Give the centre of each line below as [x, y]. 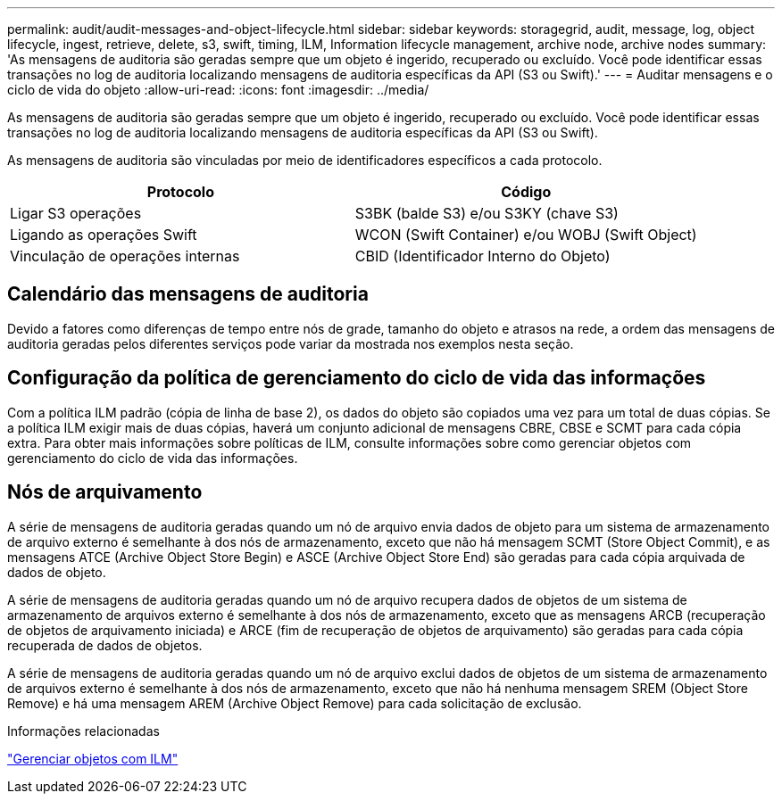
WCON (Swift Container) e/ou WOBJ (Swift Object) [526, 235]
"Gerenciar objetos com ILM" [93, 758]
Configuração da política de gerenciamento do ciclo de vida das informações [357, 378]
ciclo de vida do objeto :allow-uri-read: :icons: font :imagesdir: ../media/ [218, 90]
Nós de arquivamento [105, 492]
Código [526, 192]
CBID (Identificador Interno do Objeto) [483, 256]
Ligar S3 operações [76, 213]
